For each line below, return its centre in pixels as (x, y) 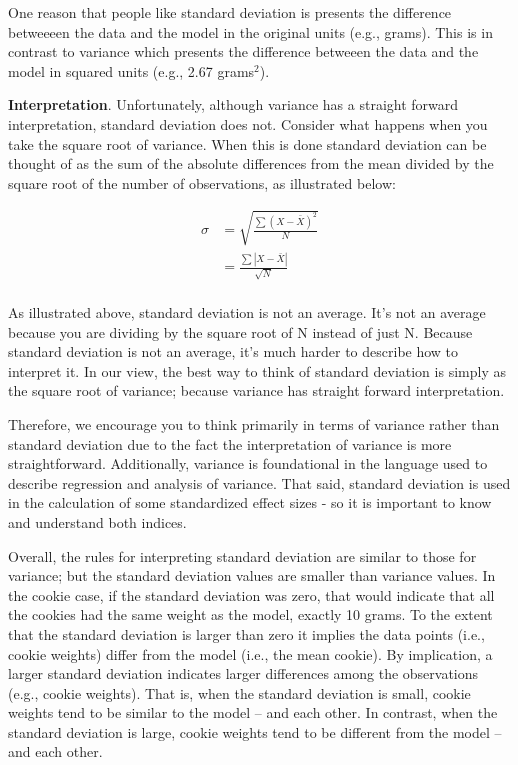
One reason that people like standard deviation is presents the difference (230, 12)
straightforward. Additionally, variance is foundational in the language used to (248, 463)
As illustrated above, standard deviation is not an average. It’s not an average (247, 312)
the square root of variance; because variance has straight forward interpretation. (256, 390)
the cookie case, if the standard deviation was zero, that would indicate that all (251, 594)
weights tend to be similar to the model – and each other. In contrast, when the (253, 712)
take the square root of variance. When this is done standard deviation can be (247, 143)
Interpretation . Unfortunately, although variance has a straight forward (233, 104)
